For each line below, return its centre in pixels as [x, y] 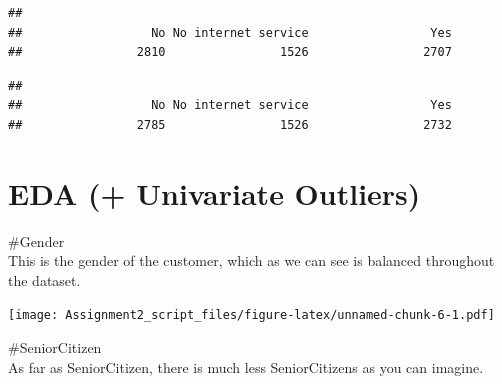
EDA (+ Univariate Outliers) [214, 192]
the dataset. [44, 279]
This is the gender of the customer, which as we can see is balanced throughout [251, 260]
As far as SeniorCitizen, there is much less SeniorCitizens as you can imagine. [246, 366]
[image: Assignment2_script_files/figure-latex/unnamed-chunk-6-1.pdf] [251, 315]
